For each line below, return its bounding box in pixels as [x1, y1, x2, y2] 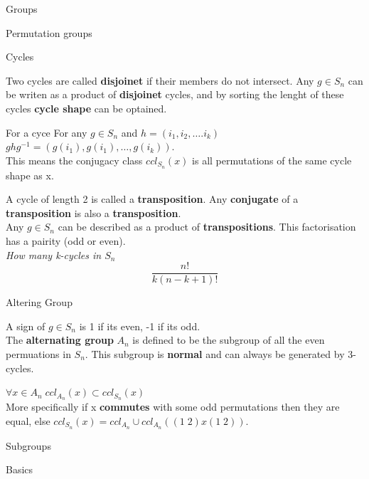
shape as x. [6, 167, 54, 182]
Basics [6, 462, 33, 477]
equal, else [6, 413, 50, 428]
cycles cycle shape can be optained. [6, 100, 167, 115]
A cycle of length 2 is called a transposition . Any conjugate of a [6, 191, 299, 206]
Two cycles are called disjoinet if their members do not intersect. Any [6, 73, 314, 88]
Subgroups [6, 438, 51, 453]
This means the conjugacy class [6, 152, 143, 167]
